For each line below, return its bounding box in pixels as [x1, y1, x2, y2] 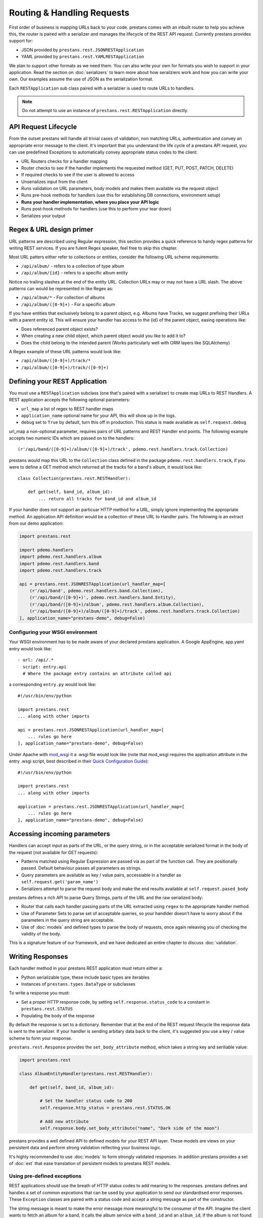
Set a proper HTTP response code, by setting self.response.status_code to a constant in [21, 999, 210, 1005]
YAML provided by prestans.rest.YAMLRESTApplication [21, 54, 145, 59]
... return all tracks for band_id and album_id [38, 496, 157, 501]
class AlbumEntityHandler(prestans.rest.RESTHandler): [19, 1071, 153, 1076]
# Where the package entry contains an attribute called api [22, 670, 172, 676]
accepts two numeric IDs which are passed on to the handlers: [9, 435, 135, 441]
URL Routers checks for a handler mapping [21, 158, 108, 164]
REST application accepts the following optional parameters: [9, 397, 130, 403]
